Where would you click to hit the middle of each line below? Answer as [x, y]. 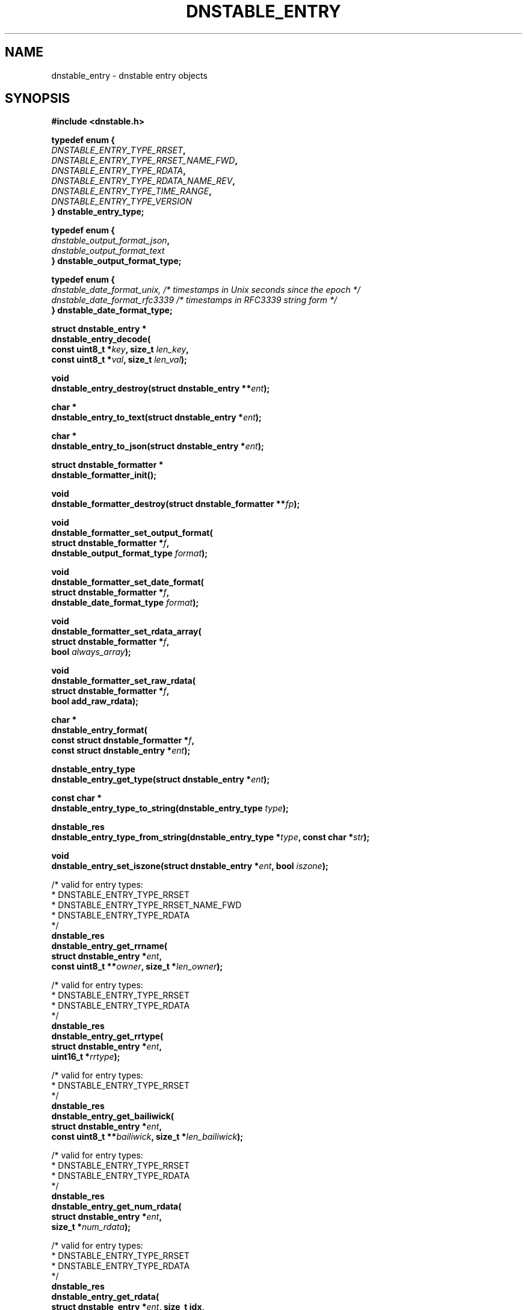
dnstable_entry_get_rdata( [105, 1297]
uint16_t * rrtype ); [86, 1057]
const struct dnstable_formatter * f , [123, 740]
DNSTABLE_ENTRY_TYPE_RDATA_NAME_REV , [143, 181]
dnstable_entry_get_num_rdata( [116, 1207]
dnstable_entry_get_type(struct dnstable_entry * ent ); [161, 780]
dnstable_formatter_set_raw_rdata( [123, 681]
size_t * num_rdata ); [91, 1227]
